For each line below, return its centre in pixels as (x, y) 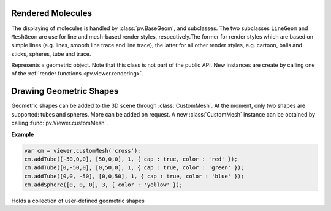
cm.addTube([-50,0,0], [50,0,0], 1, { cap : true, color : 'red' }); (131, 159)
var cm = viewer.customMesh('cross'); (82, 151)
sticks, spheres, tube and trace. (51, 54)
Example (23, 134)
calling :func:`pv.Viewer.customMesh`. (60, 123)
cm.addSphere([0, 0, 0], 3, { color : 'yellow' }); (104, 185)
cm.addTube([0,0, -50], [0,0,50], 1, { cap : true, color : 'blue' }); (134, 176)
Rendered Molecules (51, 13)
